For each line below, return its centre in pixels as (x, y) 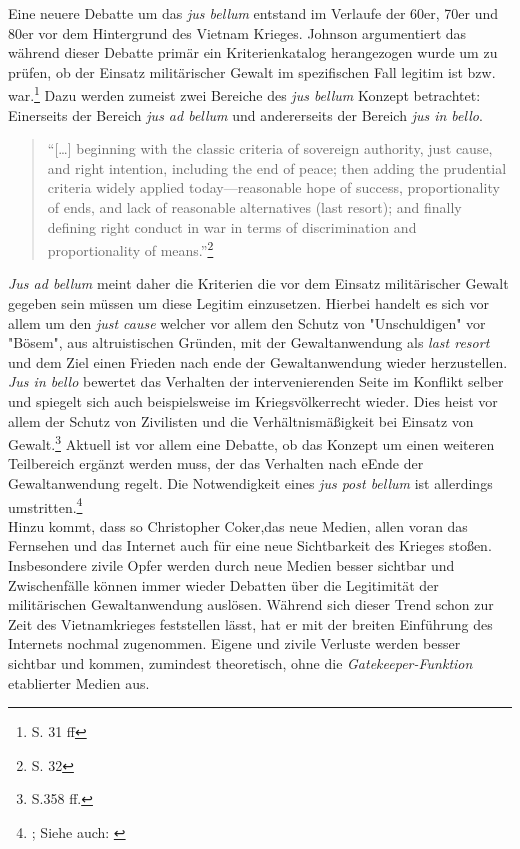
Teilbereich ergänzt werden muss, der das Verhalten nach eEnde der (216, 463)
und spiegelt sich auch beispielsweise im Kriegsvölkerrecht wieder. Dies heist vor (253, 401)
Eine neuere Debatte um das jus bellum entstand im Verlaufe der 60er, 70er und (253, 13)
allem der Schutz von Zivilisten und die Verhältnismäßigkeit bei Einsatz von (241, 420)
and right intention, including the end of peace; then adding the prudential (277, 167)
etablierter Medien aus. (79, 682)
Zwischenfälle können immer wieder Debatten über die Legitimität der (223, 584)
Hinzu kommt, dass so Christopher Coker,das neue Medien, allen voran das (238, 525)
